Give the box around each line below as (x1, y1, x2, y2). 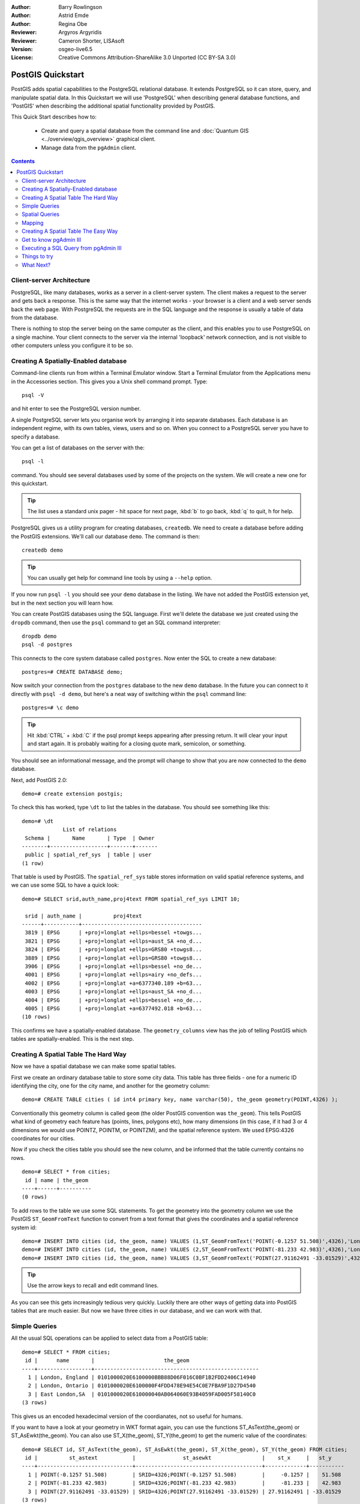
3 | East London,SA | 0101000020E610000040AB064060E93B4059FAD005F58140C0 (28, 1390, 256, 1398)
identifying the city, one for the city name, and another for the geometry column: (11, 1082, 210, 1089)
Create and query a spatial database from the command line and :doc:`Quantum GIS (41, 127, 249, 134)
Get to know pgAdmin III (22, 236, 81, 243)
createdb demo (22, 547, 63, 553)
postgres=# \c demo (22, 704, 79, 711)
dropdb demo (22, 632, 57, 640)
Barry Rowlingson (58, 4, 102, 10)
